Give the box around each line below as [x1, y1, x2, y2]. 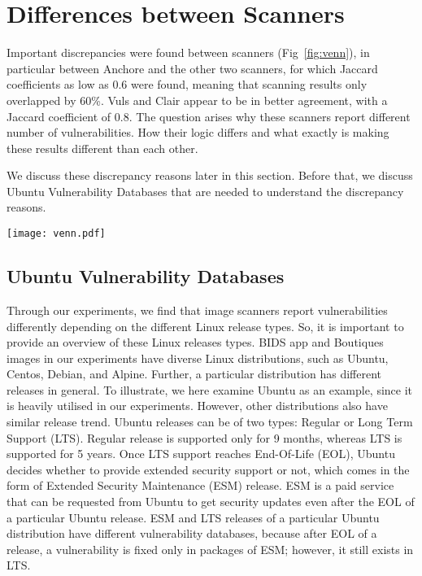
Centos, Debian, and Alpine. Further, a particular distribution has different [7, 365, 381, 382]
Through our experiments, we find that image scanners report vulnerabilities [7, 301, 388, 318]
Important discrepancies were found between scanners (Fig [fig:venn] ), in [7, 44, 370, 61]
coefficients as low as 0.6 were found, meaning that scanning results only [7, 76, 368, 93]
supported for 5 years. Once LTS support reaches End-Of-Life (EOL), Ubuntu [7, 445, 395, 462]
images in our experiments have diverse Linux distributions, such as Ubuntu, [7, 349, 389, 366]
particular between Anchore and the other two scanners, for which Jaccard [7, 59, 378, 76]
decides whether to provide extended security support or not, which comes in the [7, 460, 410, 478]
